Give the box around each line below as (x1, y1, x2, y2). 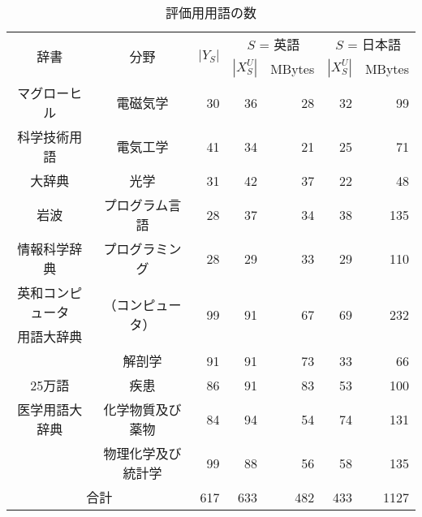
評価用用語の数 (165, 3, 256, 22)
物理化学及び (103, 444, 182, 463)
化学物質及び (103, 400, 182, 419)
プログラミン (103, 239, 182, 258)
